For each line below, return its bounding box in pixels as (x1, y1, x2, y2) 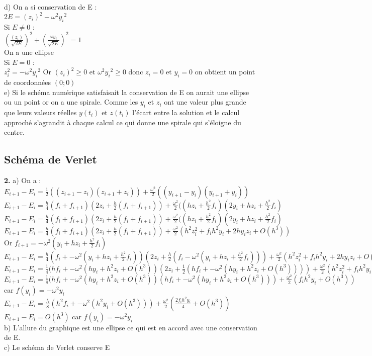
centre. (4, 127, 25, 137)
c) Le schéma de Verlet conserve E (4, 341, 110, 352)
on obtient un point (195, 66, 255, 77)
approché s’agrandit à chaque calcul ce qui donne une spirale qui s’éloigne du (4, 117, 241, 127)
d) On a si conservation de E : (4, 2, 97, 12)
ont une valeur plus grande (164, 97, 246, 107)
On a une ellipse (4, 46, 54, 57)
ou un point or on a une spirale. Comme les (4, 97, 138, 107)
